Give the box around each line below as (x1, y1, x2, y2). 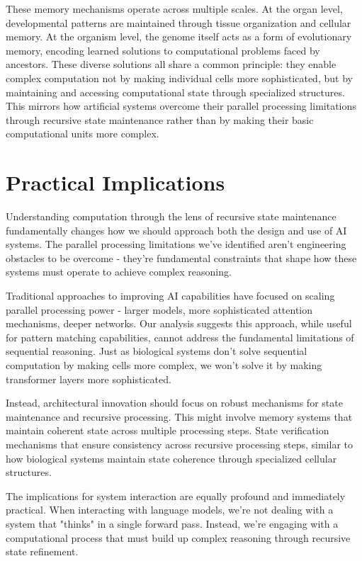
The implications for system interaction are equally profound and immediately (6, 488, 346, 503)
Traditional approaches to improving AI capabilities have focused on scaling (6, 288, 335, 303)
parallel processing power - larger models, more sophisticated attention (6, 302, 313, 317)
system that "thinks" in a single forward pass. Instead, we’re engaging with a (6, 516, 339, 531)
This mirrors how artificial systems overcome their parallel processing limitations (6, 98, 356, 113)
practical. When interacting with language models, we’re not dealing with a (6, 502, 334, 517)
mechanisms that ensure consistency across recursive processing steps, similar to (6, 436, 353, 451)
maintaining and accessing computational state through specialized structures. (6, 84, 345, 99)
